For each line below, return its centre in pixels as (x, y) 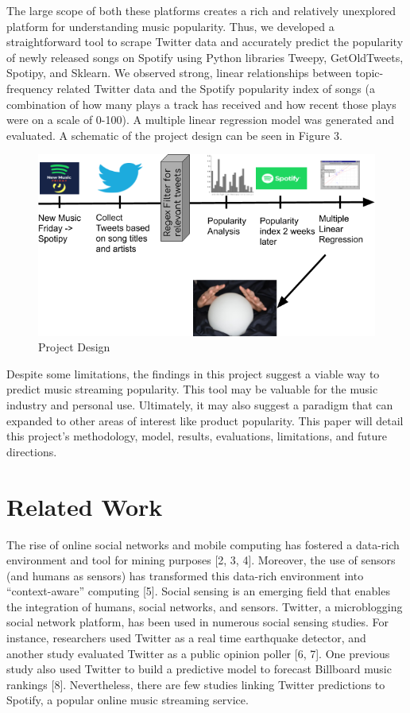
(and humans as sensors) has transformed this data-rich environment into (185, 575)
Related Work (85, 506)
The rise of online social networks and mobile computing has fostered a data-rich (203, 544)
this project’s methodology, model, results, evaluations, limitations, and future (197, 436)
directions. (32, 451)
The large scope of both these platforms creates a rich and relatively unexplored (201, 10)
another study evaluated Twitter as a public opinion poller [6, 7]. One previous (198, 653)
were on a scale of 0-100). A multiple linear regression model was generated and (201, 120)
